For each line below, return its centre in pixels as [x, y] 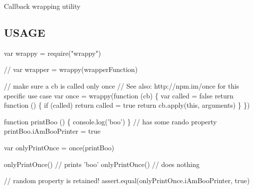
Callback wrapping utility [42, 6]
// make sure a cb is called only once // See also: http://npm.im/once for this [122, 85]
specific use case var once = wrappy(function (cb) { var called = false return [119, 95]
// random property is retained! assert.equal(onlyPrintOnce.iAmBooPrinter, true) [127, 180]
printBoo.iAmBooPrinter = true [52, 131]
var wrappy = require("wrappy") [53, 53]
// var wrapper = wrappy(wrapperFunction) [71, 69]
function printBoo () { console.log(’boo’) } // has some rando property [111, 121]
